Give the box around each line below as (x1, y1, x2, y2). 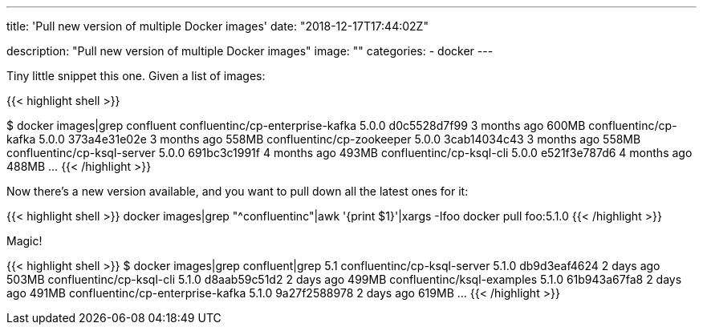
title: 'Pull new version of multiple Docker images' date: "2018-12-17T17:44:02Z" (6, 19, 429, 33)
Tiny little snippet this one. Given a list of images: (6, 69, 266, 83)
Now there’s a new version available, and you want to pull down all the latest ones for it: (6, 184, 469, 198)
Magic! (6, 234, 43, 248)
